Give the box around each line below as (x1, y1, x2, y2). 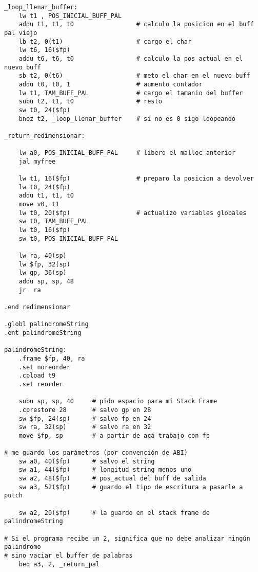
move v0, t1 (18, 201, 59, 208)
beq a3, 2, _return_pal (18, 560, 100, 568)
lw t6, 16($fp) (18, 46, 70, 54)
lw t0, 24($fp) (18, 183, 70, 191)
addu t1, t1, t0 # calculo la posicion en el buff (18, 21, 254, 28)
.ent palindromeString (4, 329, 82, 336)
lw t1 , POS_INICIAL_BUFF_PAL (18, 12, 122, 20)
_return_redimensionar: (4, 132, 85, 139)
